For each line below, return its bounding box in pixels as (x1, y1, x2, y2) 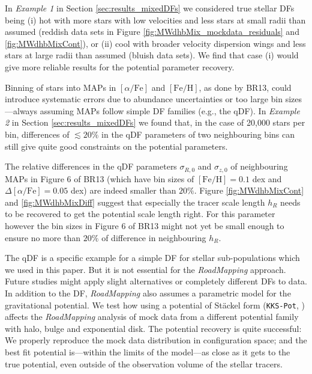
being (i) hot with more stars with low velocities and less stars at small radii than (5, 13, 306, 26)
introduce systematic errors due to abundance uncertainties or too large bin (5, 93, 283, 105)
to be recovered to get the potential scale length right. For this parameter (5, 207, 275, 220)
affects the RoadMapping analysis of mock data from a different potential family (5, 310, 299, 323)
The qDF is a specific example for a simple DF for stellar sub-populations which (5, 251, 300, 264)
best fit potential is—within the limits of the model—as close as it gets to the (5, 345, 290, 358)
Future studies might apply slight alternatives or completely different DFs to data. (5, 275, 307, 287)
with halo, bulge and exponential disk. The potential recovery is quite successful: (5, 322, 302, 334)
